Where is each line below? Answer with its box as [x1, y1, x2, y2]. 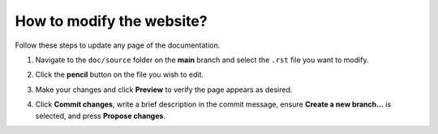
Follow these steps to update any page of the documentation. [15, 40, 221, 50]
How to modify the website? [15, 12, 208, 30]
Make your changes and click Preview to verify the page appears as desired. [35, 85, 293, 94]
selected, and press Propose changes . [35, 111, 166, 120]
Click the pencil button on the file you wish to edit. [35, 69, 204, 80]
